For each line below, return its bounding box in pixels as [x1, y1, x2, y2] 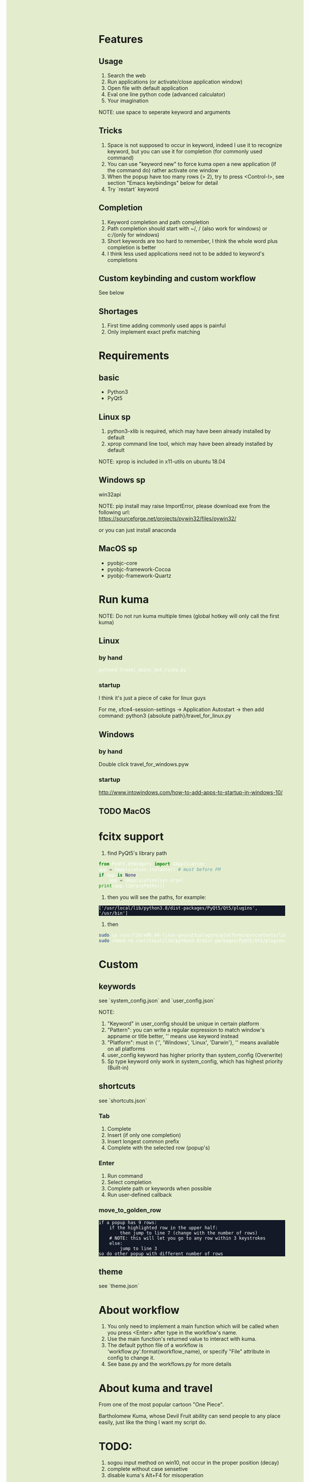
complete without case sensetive [107, 1465, 188, 1473]
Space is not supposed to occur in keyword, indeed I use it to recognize [107, 141, 282, 148]
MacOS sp [98, 544, 137, 554]
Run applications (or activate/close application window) [107, 78, 243, 85]
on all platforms [107, 1045, 146, 1052]
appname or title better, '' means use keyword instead [107, 1032, 239, 1040]
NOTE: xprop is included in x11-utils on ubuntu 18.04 [98, 458, 225, 465]
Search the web [107, 72, 146, 79]
